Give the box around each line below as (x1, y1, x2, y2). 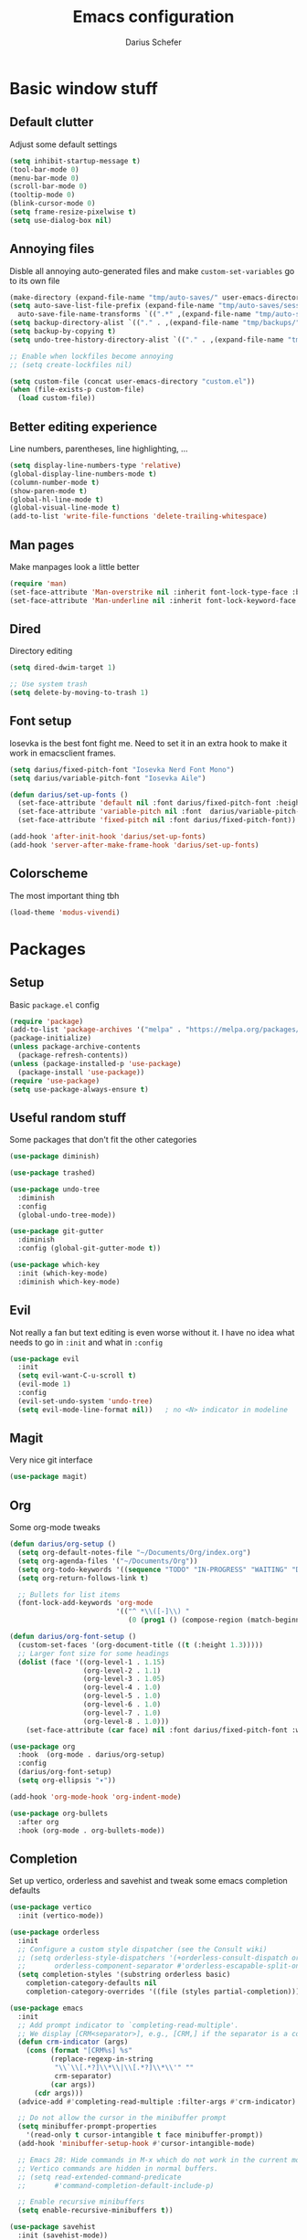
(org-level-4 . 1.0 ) (82, 1683, 162, 1692)
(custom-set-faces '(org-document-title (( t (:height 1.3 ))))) (17, 1640, 263, 1650)
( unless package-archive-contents (9, 1042, 142, 1051)
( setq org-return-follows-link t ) (17, 1573, 149, 1582)
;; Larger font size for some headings (17, 1649, 170, 1658)
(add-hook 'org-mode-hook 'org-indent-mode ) (9, 1792, 182, 1802)
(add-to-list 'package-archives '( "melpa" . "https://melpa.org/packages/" (9, 1025, 304, 1034)
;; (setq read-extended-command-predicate (17, 2172, 182, 2182)
